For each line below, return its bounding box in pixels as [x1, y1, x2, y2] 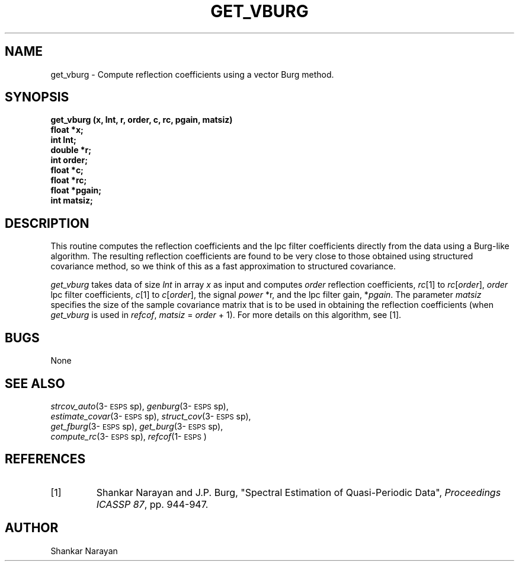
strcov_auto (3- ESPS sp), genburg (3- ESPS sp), [50, 400, 229, 411]
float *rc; [50, 175, 87, 186]
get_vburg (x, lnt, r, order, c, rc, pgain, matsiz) [50, 115, 233, 125]
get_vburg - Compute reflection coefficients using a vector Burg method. [50, 69, 334, 80]
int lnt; [50, 135, 76, 145]
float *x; [50, 125, 84, 135]
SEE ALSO [5, 376, 65, 391]
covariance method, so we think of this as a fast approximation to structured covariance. [50, 261, 396, 272]
